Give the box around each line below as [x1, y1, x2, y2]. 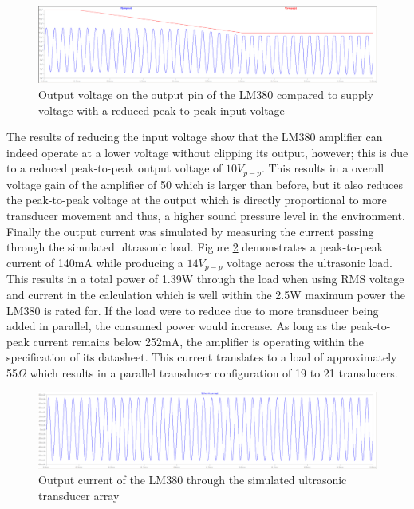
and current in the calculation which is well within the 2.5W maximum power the [6, 286, 405, 302]
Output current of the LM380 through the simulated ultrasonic [38, 472, 347, 488]
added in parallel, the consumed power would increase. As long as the [6, 318, 347, 334]
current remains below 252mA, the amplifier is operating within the [33, 333, 364, 349]
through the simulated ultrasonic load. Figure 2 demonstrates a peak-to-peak [6, 239, 384, 255]
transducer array [38, 487, 120, 503]
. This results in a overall [261, 160, 384, 176]
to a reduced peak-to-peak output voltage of [6, 160, 223, 176]
